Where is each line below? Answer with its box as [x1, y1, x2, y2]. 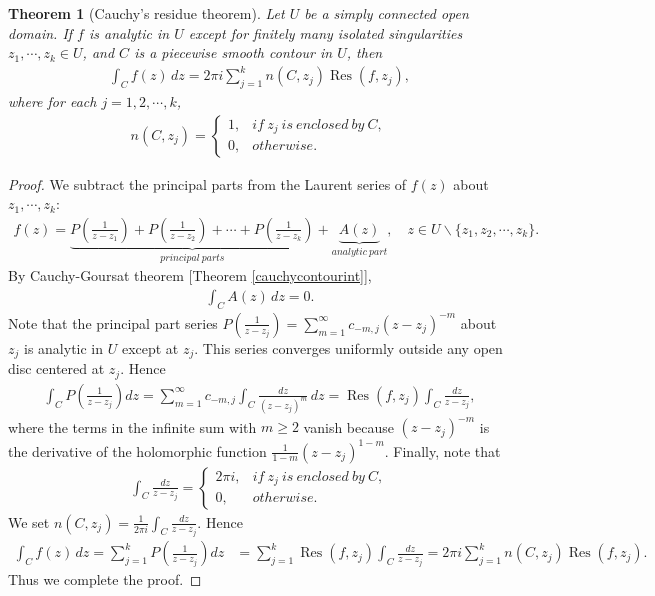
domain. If [8, 22, 73, 43]
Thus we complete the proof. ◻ [8, 569, 202, 590]
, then [346, 42, 383, 63]
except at [121, 337, 179, 358]
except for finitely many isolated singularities [188, 22, 463, 43]
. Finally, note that [384, 440, 501, 461]
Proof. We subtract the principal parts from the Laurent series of [8, 173, 407, 194]
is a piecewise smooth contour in [134, 42, 333, 63]
